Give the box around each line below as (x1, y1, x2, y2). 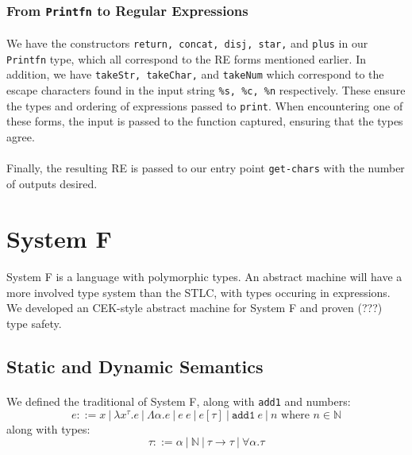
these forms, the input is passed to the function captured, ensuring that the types (6, 113, 403, 129)
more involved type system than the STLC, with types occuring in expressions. (6, 283, 391, 300)
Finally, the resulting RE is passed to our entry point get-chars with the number (6, 160, 405, 176)
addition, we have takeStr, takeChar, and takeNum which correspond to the (6, 66, 384, 83)
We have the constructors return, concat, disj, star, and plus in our (6, 35, 368, 51)
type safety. (6, 315, 62, 332)
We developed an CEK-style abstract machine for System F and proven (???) (6, 299, 383, 316)
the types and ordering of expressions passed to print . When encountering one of (6, 97, 403, 114)
